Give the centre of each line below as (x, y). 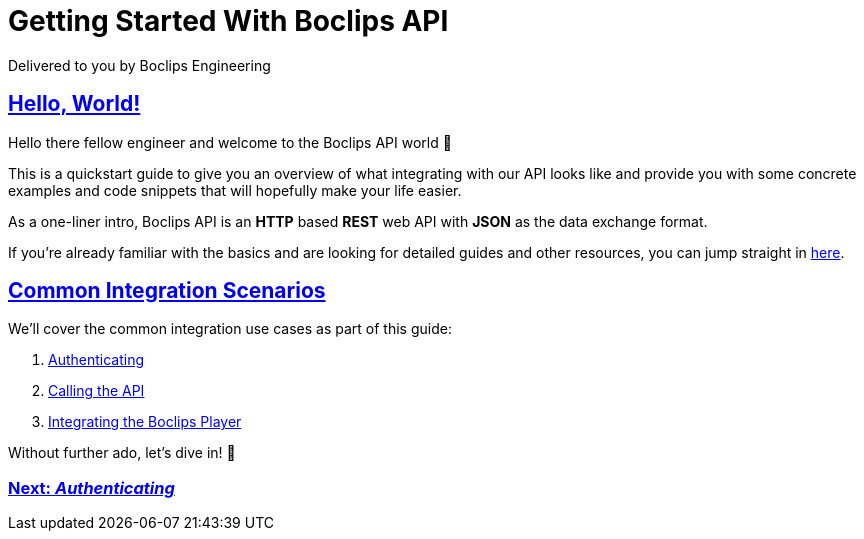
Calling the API (96, 391)
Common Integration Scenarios (167, 291)
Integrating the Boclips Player (145, 422)
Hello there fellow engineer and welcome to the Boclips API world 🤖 (230, 142)
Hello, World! (74, 104)
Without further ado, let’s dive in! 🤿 (122, 453)
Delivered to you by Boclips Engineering (139, 65)
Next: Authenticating (91, 487)
